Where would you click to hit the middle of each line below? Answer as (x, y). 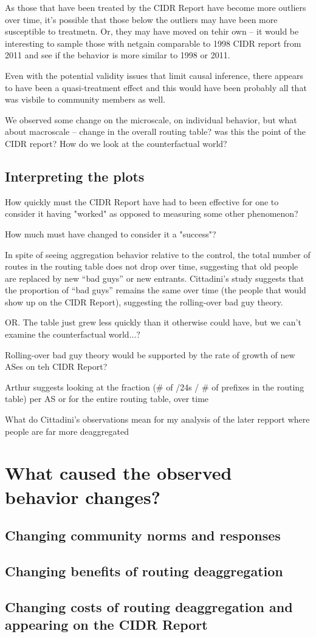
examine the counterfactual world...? (73, 334)
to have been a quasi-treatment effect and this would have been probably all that (156, 87)
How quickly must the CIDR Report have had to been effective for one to (142, 201)
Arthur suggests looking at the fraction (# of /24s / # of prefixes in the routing (155, 387)
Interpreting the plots (75, 176)
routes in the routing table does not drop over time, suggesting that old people (152, 266)
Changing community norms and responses (143, 535)
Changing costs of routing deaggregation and (149, 606)
